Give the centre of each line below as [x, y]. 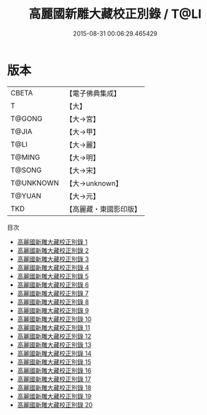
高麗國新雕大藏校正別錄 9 [53, 310]
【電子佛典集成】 [93, 93]
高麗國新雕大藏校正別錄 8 [53, 302]
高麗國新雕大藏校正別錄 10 [54, 319]
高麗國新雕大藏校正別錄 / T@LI [115, 14]
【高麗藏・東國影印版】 [103, 209]
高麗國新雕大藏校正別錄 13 [54, 344]
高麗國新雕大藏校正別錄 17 [54, 379]
